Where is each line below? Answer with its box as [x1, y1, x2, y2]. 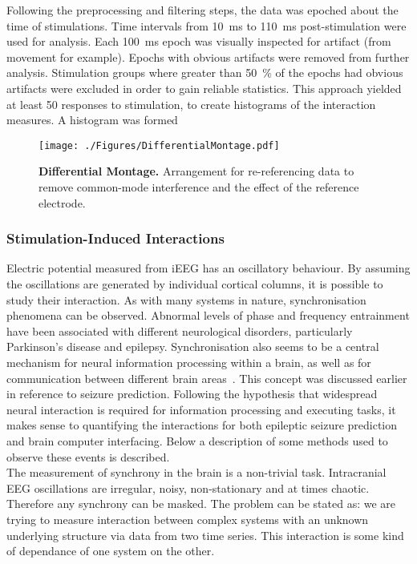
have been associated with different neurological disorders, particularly [6, 322, 353, 339]
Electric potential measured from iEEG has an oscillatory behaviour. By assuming [6, 260, 411, 276]
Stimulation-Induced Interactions [6, 228, 225, 248]
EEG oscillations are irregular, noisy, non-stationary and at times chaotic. [6, 479, 370, 496]
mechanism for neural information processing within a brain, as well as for [6, 353, 371, 370]
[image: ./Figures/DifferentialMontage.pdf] [38, 139, 280, 151]
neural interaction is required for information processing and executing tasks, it [6, 401, 396, 417]
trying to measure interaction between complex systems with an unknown [6, 510, 369, 527]
